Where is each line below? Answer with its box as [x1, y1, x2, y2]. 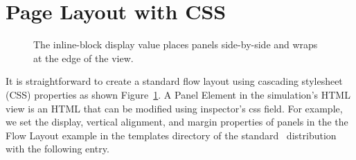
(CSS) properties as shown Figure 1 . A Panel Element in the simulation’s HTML [6, 87, 350, 101]
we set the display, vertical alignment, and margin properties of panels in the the [6, 114, 348, 129]
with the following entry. [6, 141, 109, 156]
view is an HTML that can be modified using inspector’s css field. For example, [6, 101, 343, 115]
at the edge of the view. [33, 50, 134, 65]
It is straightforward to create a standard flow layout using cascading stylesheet [6, 74, 343, 88]
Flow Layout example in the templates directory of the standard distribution [6, 128, 337, 142]
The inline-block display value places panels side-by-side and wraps [33, 37, 318, 52]
